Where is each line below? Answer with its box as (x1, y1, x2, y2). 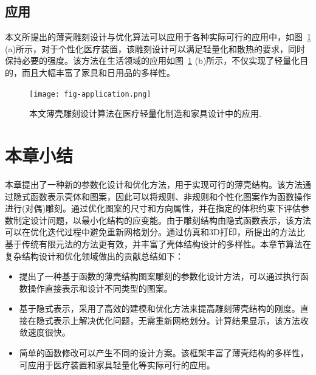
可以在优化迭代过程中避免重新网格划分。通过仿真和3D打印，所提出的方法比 (5, 225, 305, 238)
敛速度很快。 (19, 326, 70, 339)
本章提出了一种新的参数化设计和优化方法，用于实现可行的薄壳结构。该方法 (5, 177, 303, 190)
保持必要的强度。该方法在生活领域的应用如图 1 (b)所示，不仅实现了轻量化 (5, 54, 300, 67)
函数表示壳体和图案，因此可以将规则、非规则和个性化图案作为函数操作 (30, 190, 311, 202)
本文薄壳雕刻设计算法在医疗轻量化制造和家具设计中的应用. (29, 107, 261, 120)
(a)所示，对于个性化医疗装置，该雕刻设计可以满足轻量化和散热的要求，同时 (5, 42, 305, 55)
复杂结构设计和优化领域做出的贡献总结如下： (5, 249, 184, 262)
